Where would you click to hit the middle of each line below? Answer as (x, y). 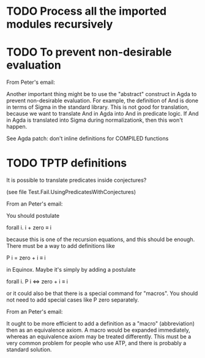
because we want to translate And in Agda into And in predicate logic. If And (102, 114)
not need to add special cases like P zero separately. (73, 300)
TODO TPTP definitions (67, 163)
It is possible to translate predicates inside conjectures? (76, 180)
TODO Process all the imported (87, 11)
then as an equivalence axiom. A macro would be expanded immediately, (99, 330)
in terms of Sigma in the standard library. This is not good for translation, (98, 107)
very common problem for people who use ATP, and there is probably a (96, 343)
